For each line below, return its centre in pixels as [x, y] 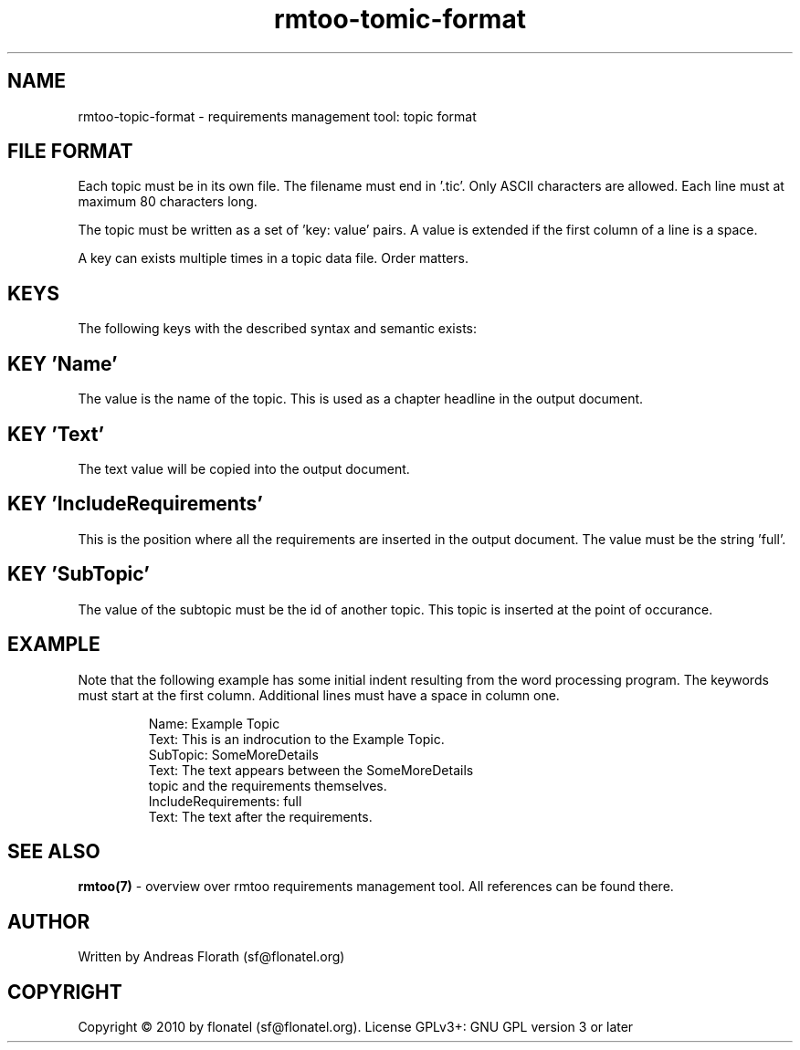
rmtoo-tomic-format [400, 19]
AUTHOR [49, 921]
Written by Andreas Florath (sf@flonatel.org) [211, 957]
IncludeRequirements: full [225, 801]
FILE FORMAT [70, 152]
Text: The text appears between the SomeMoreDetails [311, 770]
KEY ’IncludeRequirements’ [135, 504]
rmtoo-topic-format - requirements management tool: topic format [277, 116]
